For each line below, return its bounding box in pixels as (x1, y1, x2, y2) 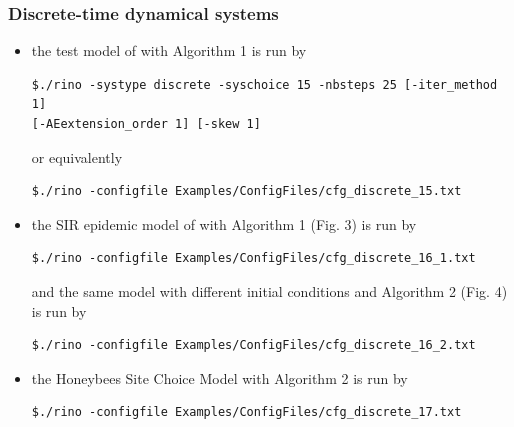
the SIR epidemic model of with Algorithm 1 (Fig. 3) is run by (31, 213, 417, 234)
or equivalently (31, 146, 123, 167)
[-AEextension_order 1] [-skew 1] (31, 117, 261, 131)
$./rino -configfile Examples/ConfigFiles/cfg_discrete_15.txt (31, 184, 462, 199)
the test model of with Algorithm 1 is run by (31, 40, 307, 61)
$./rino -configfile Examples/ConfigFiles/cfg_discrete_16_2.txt (31, 338, 476, 353)
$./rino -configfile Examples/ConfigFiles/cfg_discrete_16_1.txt (31, 251, 476, 266)
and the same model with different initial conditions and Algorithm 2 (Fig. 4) (31, 280, 508, 301)
